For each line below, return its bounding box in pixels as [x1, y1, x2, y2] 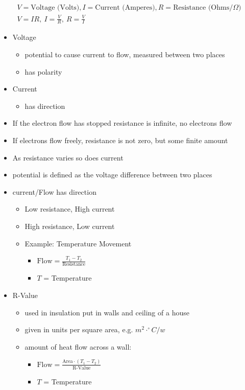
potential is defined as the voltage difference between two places [12, 169, 212, 180]
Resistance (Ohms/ [173, 4, 233, 12]
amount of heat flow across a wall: [24, 341, 132, 352]
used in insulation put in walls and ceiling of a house [24, 307, 189, 317]
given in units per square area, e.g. [24, 324, 133, 335]
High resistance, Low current [24, 220, 115, 231]
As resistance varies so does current [12, 152, 124, 163]
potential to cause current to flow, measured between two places [24, 49, 225, 59]
